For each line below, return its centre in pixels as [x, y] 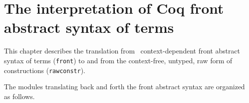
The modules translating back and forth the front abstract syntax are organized [124, 87]
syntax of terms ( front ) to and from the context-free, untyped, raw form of [118, 60]
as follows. [19, 96]
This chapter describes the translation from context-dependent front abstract [122, 51]
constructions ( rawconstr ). [45, 70]
